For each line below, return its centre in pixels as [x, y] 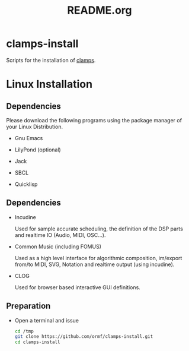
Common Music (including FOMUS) [58, 246]
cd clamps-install [37, 342]
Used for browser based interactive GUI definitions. [77, 287]
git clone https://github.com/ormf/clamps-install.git [84, 337]
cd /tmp [24, 331]
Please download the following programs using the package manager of [94, 120]
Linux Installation [49, 84]
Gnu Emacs [29, 138]
